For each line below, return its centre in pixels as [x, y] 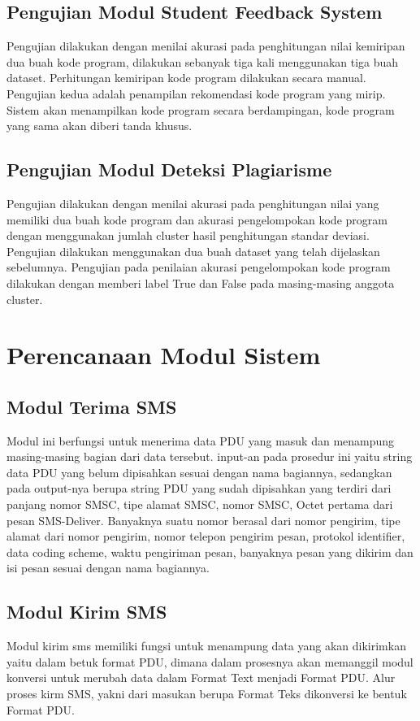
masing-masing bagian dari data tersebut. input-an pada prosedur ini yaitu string [210, 456]
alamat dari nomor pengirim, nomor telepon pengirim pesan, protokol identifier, [206, 536]
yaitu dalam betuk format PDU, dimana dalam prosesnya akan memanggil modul [210, 661]
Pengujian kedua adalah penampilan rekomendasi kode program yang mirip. [196, 93]
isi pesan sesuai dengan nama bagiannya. [108, 568]
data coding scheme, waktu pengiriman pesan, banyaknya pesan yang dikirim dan [210, 552]
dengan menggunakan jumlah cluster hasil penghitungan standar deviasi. [188, 235]
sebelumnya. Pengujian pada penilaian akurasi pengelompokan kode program [199, 267]
